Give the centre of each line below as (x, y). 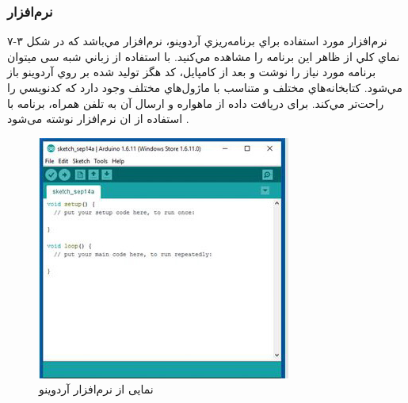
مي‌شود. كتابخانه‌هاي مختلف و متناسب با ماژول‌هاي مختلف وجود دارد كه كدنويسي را (205, 87)
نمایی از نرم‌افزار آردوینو (96, 389)
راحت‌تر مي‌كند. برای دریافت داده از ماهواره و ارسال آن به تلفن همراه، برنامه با (196, 103)
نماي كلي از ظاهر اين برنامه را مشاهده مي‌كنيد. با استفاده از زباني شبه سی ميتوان (204, 56)
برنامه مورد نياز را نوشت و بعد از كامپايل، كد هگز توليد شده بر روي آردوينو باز (192, 72)
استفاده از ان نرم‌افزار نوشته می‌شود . (98, 119)
